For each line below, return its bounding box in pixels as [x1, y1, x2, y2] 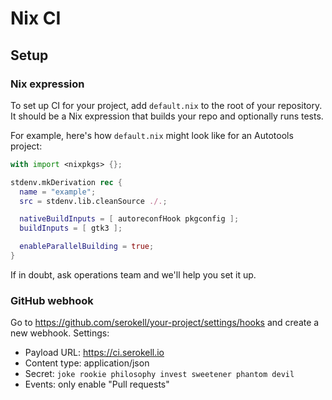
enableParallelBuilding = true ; [19, 242, 155, 252]
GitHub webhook [10, 293, 94, 307]
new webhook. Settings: [10, 327, 110, 339]
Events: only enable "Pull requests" [24, 378, 170, 391]
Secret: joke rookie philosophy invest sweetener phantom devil [24, 368, 295, 380]
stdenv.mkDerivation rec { [10, 177, 123, 187]
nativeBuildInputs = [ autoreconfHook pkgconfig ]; [19, 214, 240, 224]
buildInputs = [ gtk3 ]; [19, 223, 123, 234]
